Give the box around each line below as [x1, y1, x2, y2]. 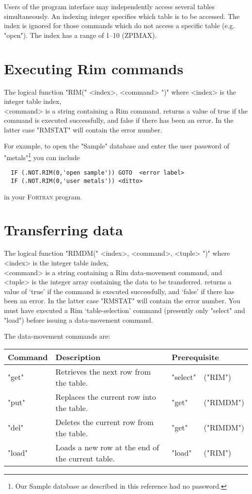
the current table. [55, 452, 115, 464]
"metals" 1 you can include [4, 151, 80, 162]
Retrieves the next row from [55, 365, 151, 377]
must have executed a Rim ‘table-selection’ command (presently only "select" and [4, 305, 245, 315]
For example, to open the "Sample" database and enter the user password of [4, 141, 229, 151]
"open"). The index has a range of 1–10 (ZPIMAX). [4, 30, 157, 40]
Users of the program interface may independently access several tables [4, 1, 215, 11]
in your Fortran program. [4, 191, 82, 201]
